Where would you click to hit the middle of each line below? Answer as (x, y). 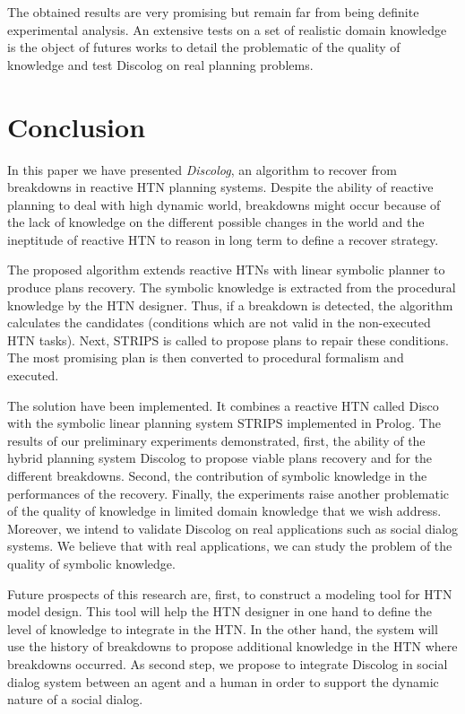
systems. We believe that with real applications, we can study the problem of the (230, 546)
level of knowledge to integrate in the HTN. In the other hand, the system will (223, 628)
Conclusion (77, 126)
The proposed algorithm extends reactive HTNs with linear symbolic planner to (226, 270)
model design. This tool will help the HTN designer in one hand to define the (220, 611)
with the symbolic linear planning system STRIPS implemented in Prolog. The (224, 423)
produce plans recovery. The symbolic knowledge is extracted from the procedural (232, 287)
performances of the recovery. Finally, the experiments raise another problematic (228, 493)
